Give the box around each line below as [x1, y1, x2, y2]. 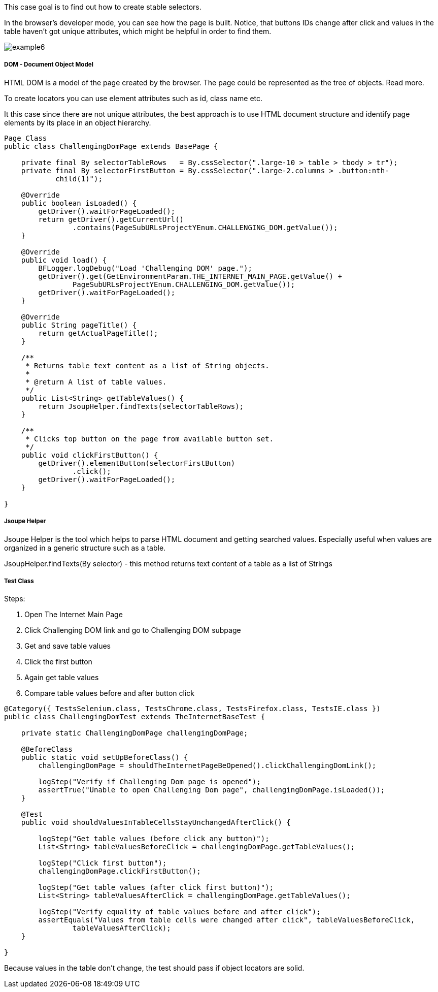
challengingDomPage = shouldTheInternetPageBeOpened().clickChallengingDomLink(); [38, 761, 377, 770]
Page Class [4, 134, 47, 142]
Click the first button [24, 657, 92, 666]
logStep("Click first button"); [38, 859, 167, 868]
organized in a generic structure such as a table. [4, 543, 166, 552]
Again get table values [24, 673, 99, 682]
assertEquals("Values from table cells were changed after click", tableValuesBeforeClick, [38, 916, 415, 924]
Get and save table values [24, 642, 111, 651]
